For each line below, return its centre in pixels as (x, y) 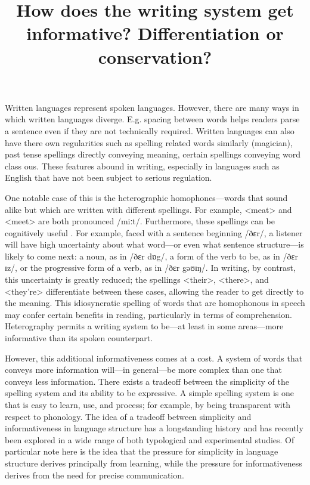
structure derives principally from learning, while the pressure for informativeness (154, 463)
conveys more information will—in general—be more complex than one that (143, 370)
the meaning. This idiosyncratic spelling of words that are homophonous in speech (155, 303)
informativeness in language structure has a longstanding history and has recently (154, 428)
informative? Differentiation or (155, 33)
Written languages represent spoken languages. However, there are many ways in (152, 107)
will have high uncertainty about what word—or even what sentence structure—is (154, 244)
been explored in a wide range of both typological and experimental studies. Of (150, 439)
